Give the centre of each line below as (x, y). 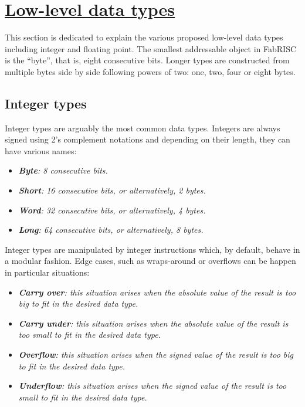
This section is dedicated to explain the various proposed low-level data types (144, 37)
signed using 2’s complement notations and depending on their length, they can (148, 139)
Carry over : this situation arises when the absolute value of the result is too (157, 292)
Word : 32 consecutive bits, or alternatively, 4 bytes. (112, 210)
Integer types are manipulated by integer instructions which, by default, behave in (152, 249)
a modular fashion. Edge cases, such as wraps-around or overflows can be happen (150, 261)
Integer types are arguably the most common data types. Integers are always (143, 128)
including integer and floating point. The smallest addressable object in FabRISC (151, 48)
